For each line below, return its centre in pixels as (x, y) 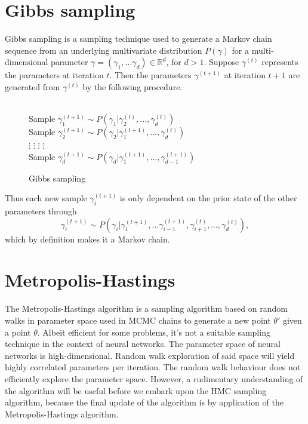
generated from (33, 86)
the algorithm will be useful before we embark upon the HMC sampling (136, 390)
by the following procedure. (133, 86)
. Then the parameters (150, 75)
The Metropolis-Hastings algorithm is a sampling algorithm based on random (146, 308)
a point (18, 332)
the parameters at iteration (54, 75)
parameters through (41, 211)
